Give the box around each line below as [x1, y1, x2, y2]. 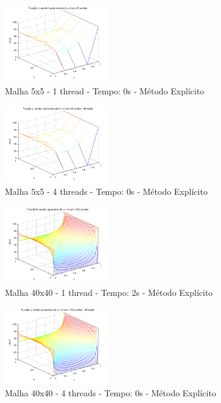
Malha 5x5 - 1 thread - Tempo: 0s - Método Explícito [5, 84, 205, 97]
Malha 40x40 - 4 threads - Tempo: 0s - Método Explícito [5, 386, 216, 399]
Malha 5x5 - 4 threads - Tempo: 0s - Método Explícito [5, 185, 208, 198]
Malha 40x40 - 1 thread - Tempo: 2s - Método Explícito [5, 286, 213, 298]
